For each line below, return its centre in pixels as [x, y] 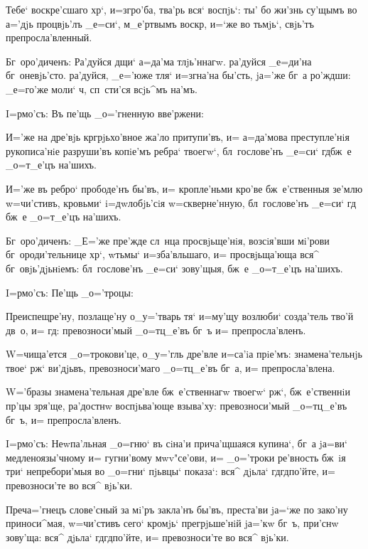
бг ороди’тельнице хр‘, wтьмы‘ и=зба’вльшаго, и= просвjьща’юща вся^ [163, 254]
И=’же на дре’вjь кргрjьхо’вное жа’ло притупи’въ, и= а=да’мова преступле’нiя [178, 137]
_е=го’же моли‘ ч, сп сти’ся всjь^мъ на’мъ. [102, 89]
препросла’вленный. [49, 37]
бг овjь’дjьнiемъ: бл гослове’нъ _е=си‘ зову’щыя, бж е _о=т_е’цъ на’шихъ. [174, 268]
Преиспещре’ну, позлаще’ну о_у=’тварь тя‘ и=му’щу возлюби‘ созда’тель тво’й [180, 316]
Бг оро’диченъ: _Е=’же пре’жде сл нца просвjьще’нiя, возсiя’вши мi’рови [168, 240]
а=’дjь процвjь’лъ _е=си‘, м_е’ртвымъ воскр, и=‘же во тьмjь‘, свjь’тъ [160, 23]
